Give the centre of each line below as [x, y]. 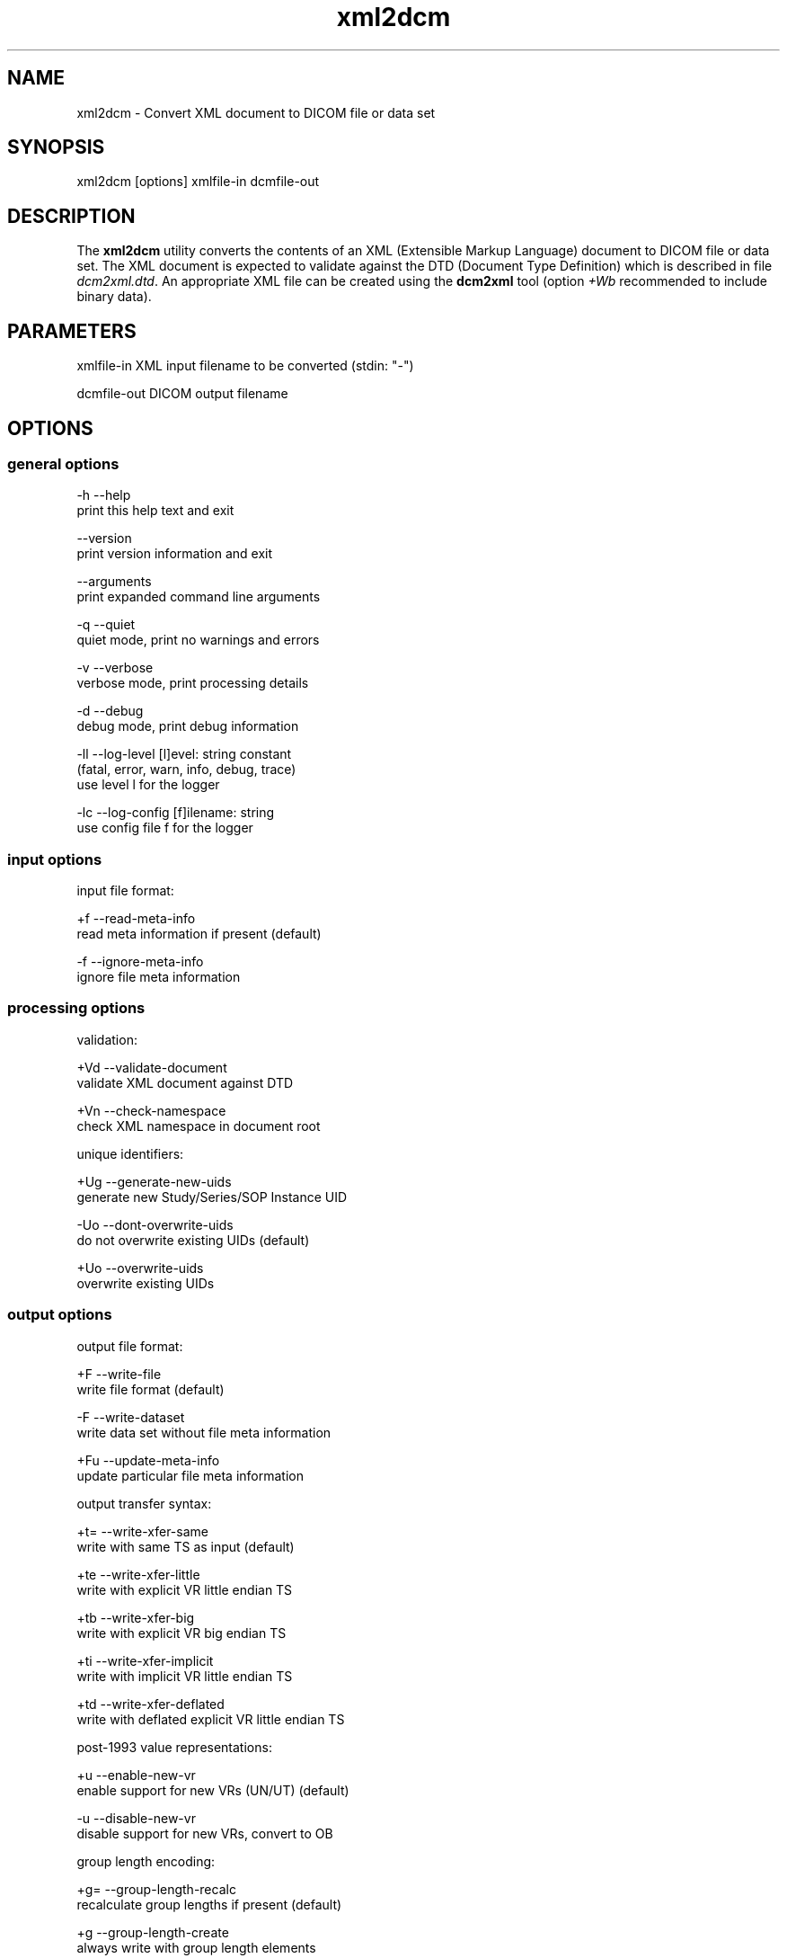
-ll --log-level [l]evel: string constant [184, 754]
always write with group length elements [196, 1947]
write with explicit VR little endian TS [185, 1589]
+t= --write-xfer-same [142, 1531]
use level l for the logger [148, 785]
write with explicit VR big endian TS [181, 1633]
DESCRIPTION [71, 216]
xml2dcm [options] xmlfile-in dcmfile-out [198, 182]
